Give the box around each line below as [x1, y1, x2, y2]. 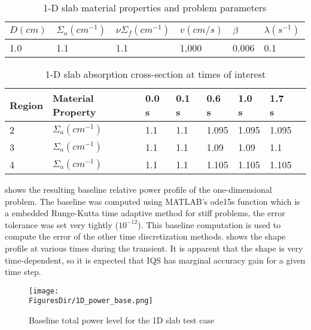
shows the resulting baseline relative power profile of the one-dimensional [5, 183, 272, 195]
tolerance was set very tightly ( [5, 218, 118, 231]
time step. [5, 265, 41, 278]
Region [10, 98, 43, 112]
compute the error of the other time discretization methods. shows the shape [5, 230, 286, 243]
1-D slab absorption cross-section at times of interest [45, 67, 266, 81]
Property [52, 105, 96, 119]
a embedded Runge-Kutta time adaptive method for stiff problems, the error [5, 207, 285, 219]
